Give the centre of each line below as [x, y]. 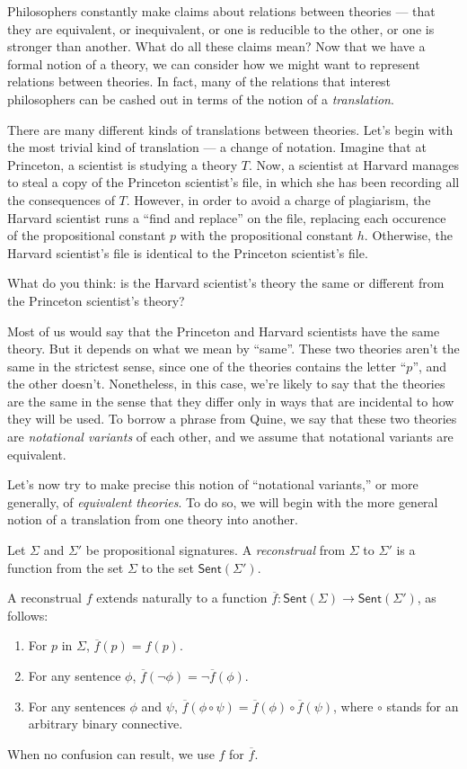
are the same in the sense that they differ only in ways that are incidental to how [231, 401]
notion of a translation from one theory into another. [153, 519]
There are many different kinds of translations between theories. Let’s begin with [230, 129]
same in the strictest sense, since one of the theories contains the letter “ [207, 366]
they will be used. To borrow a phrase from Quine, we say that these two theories [232, 419]
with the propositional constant [267, 235]
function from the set [66, 567]
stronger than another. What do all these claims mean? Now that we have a [216, 46]
